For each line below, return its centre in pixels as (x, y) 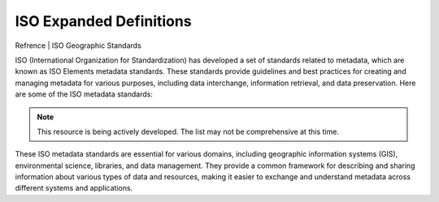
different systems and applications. (74, 188)
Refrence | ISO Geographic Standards (78, 45)
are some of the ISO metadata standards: (84, 94)
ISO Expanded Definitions (103, 21)
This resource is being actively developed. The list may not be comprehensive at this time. (188, 131)
